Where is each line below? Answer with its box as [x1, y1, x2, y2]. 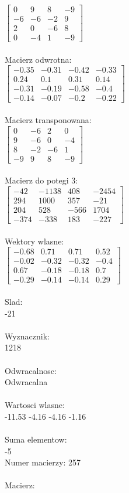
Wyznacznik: [5, 329, 50, 342]
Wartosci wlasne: [5, 399, 65, 411]
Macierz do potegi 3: [5, 174, 78, 186]
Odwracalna [5, 376, 48, 388]
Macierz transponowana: [5, 114, 92, 126]
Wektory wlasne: [5, 234, 64, 247]
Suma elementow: [5, 433, 67, 446]
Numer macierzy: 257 [5, 456, 81, 468]
